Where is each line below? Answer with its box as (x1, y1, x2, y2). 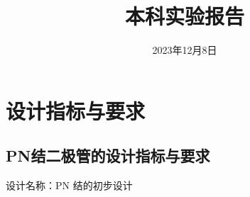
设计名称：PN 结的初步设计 (6, 178, 133, 193)
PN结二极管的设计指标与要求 (6, 145, 210, 167)
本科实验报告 (124, 1, 244, 30)
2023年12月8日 (152, 43, 217, 57)
